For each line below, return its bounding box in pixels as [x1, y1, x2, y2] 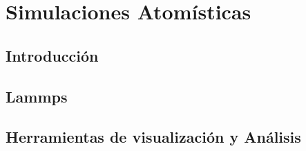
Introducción [6, 44, 99, 66]
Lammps [6, 85, 68, 107]
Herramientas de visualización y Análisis [6, 126, 301, 148]
